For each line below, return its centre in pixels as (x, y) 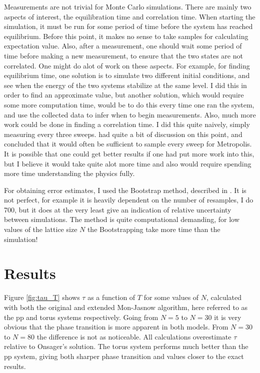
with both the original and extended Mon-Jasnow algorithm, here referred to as (126, 307)
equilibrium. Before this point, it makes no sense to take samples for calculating (126, 36)
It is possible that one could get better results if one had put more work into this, (129, 153)
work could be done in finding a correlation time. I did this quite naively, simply (127, 124)
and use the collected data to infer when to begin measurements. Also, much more (130, 114)
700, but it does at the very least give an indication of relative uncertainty (118, 209)
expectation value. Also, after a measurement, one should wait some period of (123, 46)
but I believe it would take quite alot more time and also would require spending (128, 163)
